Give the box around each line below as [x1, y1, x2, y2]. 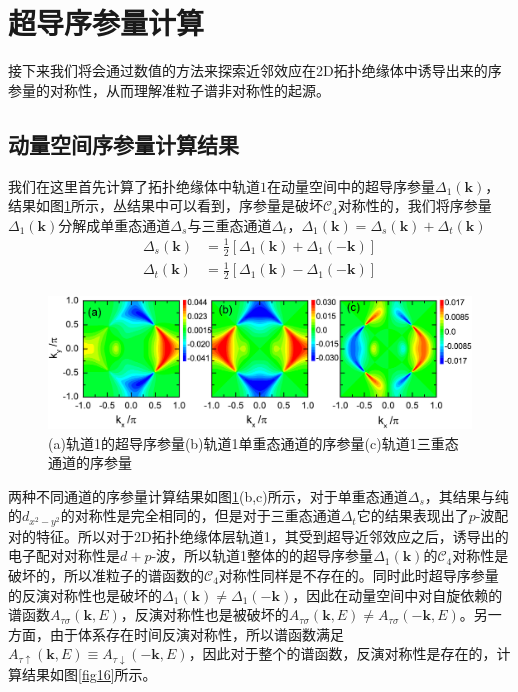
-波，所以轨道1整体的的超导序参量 [151, 545, 374, 566]
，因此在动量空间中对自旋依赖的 [292, 584, 503, 605]
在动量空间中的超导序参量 [267, 175, 435, 196]
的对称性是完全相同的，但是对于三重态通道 [60, 505, 341, 526]
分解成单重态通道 [58, 214, 171, 235]
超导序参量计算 [8, 2, 205, 43]
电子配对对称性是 [8, 545, 120, 566]
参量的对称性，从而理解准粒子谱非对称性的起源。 [8, 79, 330, 100]
